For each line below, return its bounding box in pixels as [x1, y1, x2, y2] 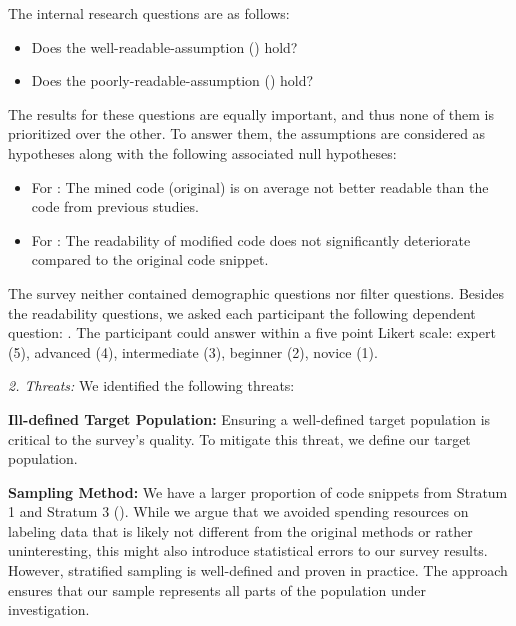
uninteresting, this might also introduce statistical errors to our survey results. [8, 540, 488, 561]
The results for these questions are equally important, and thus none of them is [8, 103, 495, 124]
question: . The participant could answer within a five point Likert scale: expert [8, 322, 496, 343]
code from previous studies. [31, 196, 199, 217]
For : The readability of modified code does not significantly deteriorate [31, 229, 471, 250]
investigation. [8, 599, 90, 620]
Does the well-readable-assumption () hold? [31, 36, 298, 57]
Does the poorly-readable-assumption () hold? [31, 70, 314, 91]
